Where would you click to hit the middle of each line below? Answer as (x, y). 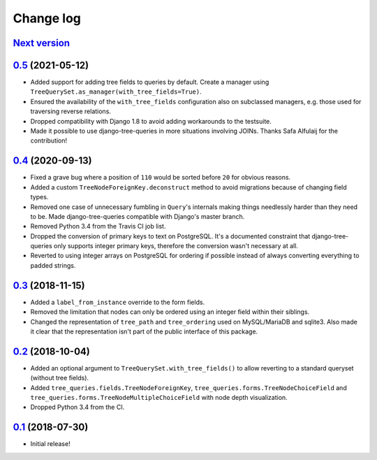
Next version (41, 43)
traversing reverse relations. (71, 111)
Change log (47, 18)
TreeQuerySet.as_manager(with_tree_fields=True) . (116, 92)
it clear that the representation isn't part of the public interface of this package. (144, 331)
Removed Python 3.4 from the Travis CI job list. (98, 227)
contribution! (49, 141)
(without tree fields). (60, 378)
